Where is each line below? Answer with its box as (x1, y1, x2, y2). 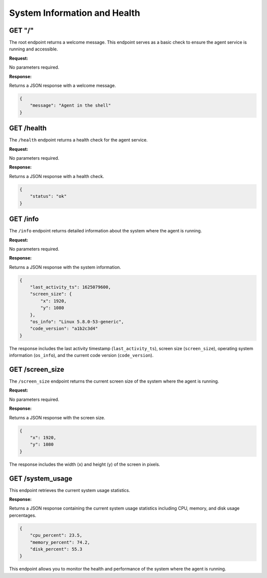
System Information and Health (9, 7, 140, 18)
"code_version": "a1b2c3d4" (30, 326, 98, 331)
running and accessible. (9, 46, 58, 52)
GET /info (9, 215, 39, 223)
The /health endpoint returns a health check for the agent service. (9, 137, 148, 143)
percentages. (9, 512, 37, 518)
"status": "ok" (30, 193, 67, 199)
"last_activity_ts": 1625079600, (30, 284, 111, 290)
